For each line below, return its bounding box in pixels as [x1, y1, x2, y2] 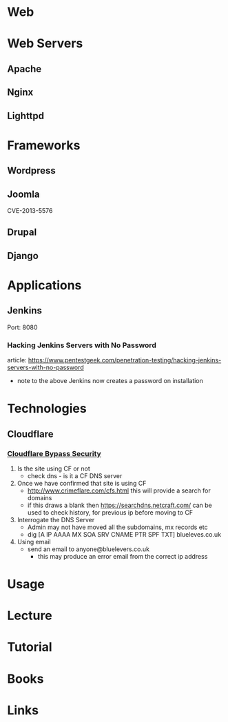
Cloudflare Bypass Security [7, 448, 101, 458]
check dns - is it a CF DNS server [27, 471, 123, 479]
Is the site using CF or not [17, 464, 91, 473]
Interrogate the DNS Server [17, 515, 95, 524]
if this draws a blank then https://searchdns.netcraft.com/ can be [27, 501, 212, 509]
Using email [17, 537, 51, 546]
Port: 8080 [7, 323, 38, 331]
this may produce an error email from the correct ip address [37, 552, 208, 560]
